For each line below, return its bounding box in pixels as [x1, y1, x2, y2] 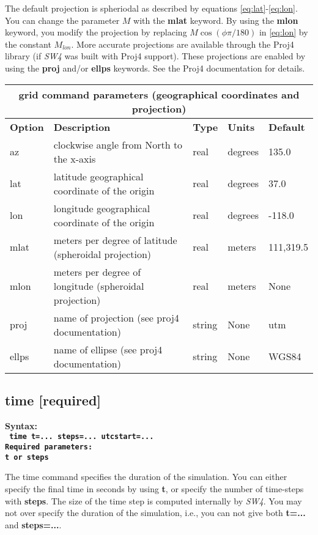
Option [10, 119, 44, 134]
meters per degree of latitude [53, 232, 177, 247]
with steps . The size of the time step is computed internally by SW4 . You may [5, 494, 302, 507]
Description [53, 119, 111, 134]
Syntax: [5, 419, 37, 432]
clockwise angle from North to [53, 137, 183, 152]
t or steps [5, 452, 49, 462]
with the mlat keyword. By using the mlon [133, 13, 298, 26]
